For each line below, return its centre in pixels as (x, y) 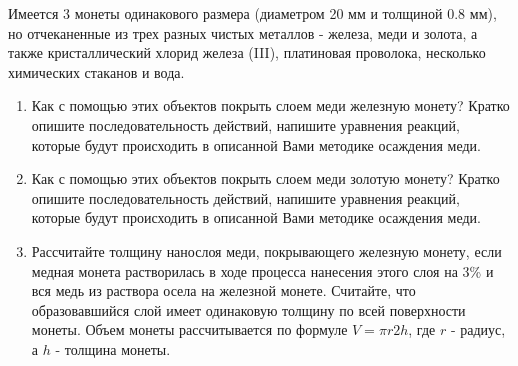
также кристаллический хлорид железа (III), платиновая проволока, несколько (247, 52)
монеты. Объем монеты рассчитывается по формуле (189, 329)
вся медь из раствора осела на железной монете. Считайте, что (223, 290)
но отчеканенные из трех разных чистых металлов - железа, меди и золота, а (243, 32)
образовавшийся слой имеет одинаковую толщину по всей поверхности (248, 309)
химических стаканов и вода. (96, 71)
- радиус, (478, 329)
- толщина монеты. (113, 348)
